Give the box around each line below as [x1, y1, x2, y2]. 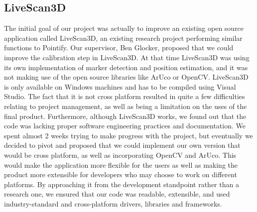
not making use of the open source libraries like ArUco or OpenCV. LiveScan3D [4, 72, 249, 82]
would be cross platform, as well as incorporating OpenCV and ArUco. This [4, 149, 237, 160]
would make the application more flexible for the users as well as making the [4, 159, 238, 170]
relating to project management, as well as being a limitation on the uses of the [4, 101, 247, 111]
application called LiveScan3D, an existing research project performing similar [4, 32, 243, 43]
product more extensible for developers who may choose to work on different [4, 169, 237, 180]
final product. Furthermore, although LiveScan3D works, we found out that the [4, 110, 247, 121]
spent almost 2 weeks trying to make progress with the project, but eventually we [4, 130, 253, 140]
